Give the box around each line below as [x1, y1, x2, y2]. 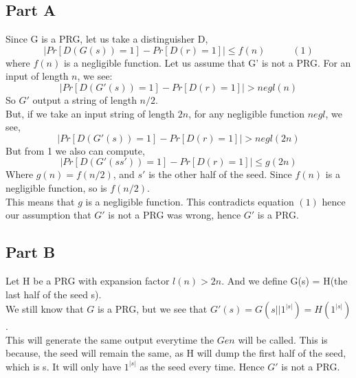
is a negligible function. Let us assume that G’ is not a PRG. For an [63, 55, 351, 69]
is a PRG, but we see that [97, 302, 208, 316]
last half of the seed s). [5, 287, 102, 301]
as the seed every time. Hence [140, 359, 265, 373]
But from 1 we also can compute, [5, 143, 145, 157]
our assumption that [5, 208, 91, 222]
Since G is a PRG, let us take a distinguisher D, [5, 32, 208, 46]
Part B [5, 241, 56, 263]
